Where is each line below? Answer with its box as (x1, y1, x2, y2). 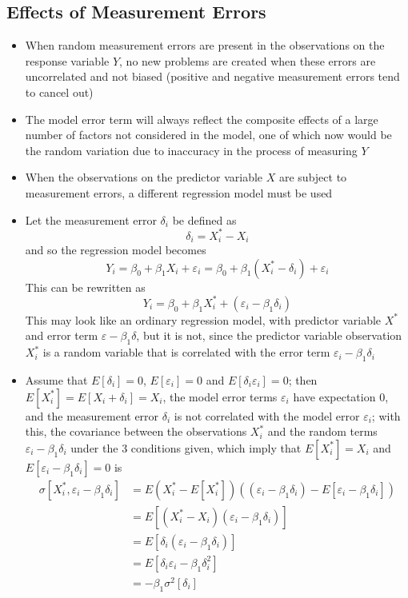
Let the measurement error (25, 211, 157, 228)
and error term (25, 327, 98, 344)
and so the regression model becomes (25, 241, 206, 258)
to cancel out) (25, 83, 94, 100)
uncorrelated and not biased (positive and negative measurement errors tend (25, 68, 400, 85)
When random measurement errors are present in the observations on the (25, 37, 385, 54)
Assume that (25, 371, 88, 388)
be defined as (172, 211, 237, 228)
